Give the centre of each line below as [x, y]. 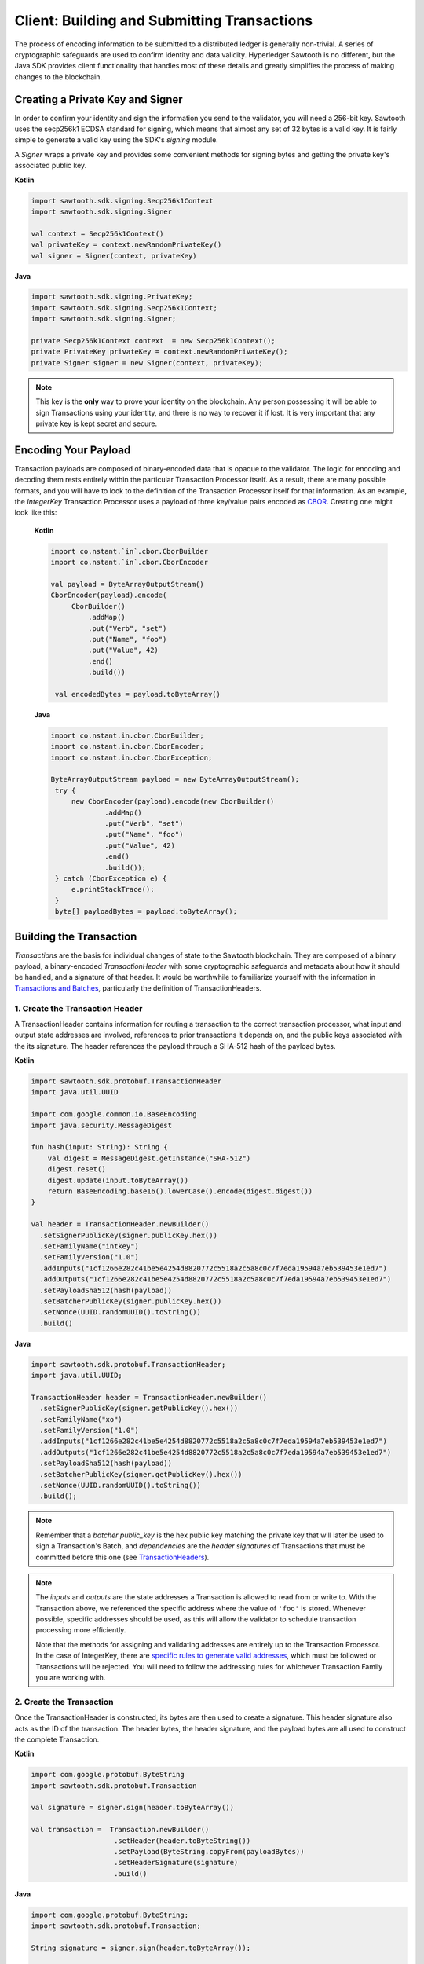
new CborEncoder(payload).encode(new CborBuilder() [173, 802]
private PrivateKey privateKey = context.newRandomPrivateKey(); [159, 352]
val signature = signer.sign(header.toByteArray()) [133, 1808]
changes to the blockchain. [58, 77]
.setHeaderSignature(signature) [176, 1863]
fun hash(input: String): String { [99, 1147]
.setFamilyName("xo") [81, 1419]
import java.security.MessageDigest [102, 1125]
